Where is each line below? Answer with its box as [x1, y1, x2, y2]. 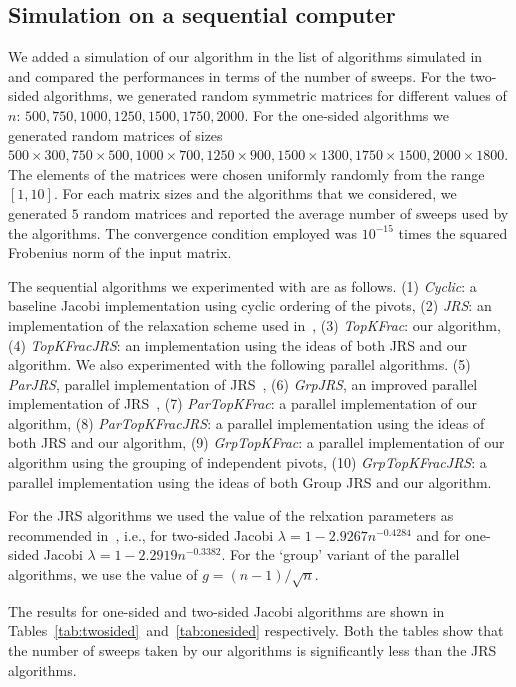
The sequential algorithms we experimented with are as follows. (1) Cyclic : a [8, 275, 477, 296]
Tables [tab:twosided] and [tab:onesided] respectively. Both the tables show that [8, 620, 504, 641]
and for [416, 524, 461, 545]
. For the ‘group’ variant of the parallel [221, 544, 460, 565]
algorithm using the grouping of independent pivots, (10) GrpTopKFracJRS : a [8, 452, 487, 473]
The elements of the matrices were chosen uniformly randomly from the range [8, 163, 485, 184]
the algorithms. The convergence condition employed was [8, 222, 358, 243]
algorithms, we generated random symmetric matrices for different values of [43, 85, 507, 106]
